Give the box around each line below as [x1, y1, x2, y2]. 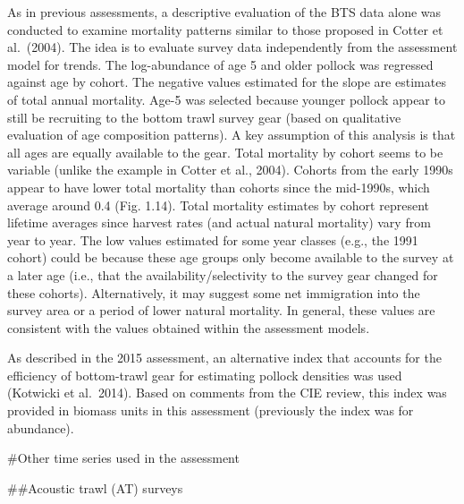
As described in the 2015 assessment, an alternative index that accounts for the [7, 348, 442, 367]
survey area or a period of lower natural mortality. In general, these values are [7, 301, 435, 320]
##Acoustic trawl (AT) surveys [7, 478, 183, 497]
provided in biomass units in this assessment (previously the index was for [7, 401, 414, 420]
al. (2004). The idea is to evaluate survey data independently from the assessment [7, 38, 458, 56]
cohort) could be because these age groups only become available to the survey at [7, 248, 454, 267]
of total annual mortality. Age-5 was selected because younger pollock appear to [7, 90, 445, 108]
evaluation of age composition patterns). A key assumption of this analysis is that [7, 125, 456, 144]
